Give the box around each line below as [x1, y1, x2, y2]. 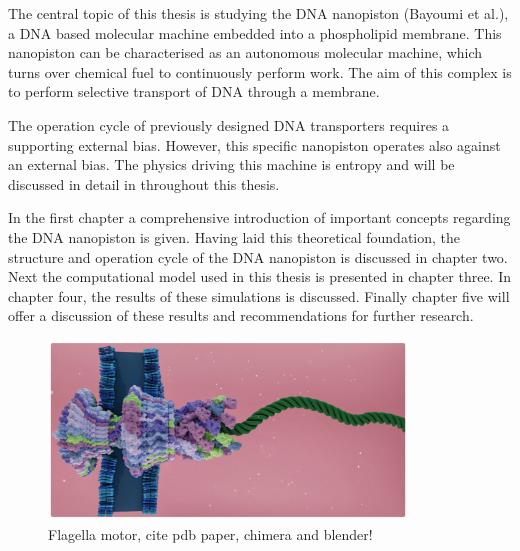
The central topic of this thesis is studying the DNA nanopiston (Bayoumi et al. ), [8, 3, 509, 23]
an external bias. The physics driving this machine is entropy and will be [8, 154, 455, 175]
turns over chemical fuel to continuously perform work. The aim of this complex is [8, 61, 512, 82]
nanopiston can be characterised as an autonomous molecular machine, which [8, 42, 483, 63]
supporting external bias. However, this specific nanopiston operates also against [8, 134, 501, 155]
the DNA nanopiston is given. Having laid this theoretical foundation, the [8, 226, 461, 247]
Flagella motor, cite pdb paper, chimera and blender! [48, 523, 373, 544]
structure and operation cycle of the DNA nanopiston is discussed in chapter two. [8, 246, 508, 267]
